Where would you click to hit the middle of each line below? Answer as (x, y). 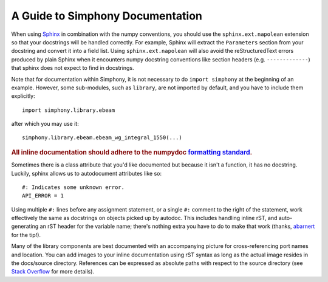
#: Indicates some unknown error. (73, 187)
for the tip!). (26, 235)
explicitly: (23, 96)
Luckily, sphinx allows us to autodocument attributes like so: (87, 173)
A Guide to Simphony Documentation (107, 16)
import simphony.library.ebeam (69, 110)
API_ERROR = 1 (43, 196)
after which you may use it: (45, 124)
